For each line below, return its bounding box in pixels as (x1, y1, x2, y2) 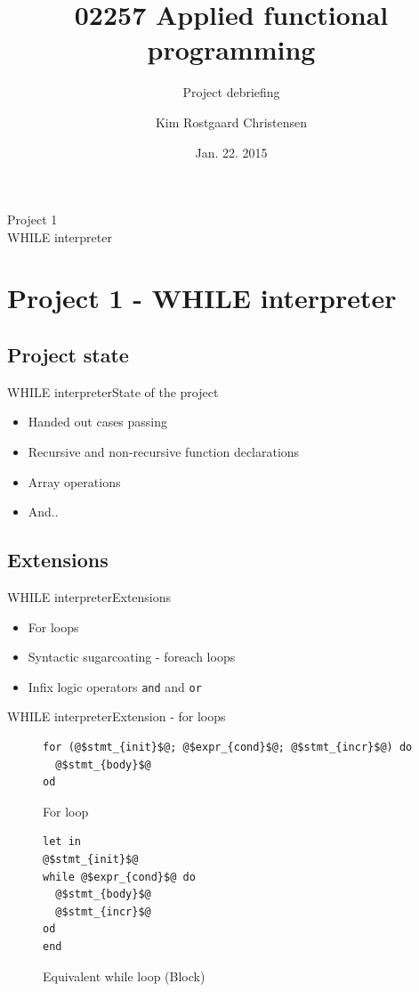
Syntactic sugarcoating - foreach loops (28, 647, 236, 666)
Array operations (28, 472, 121, 491)
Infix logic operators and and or (28, 677, 202, 695)
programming (147, 31, 316, 68)
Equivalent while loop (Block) (43, 966, 205, 985)
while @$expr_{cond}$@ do (43, 870, 196, 883)
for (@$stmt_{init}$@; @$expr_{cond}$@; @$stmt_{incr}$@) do (43, 741, 413, 754)
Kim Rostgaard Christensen (155, 112, 308, 131)
